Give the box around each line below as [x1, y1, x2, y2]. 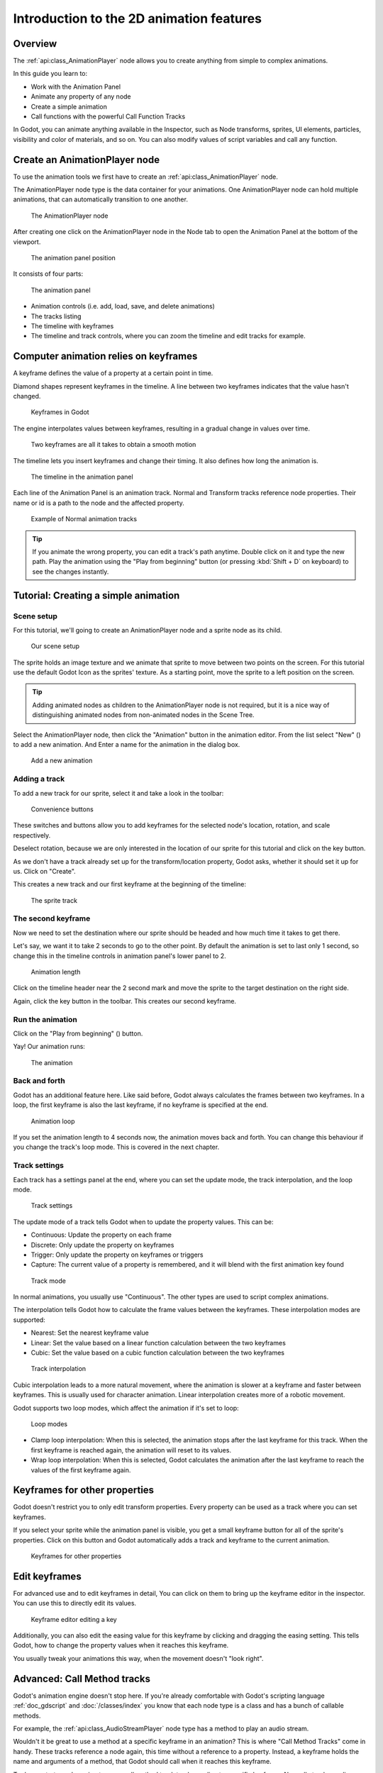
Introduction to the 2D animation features [13, 11, 262, 26]
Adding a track [13, 774, 65, 784]
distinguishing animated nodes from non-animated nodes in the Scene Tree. [32, 711, 255, 719]
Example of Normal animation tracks [30, 515, 138, 523]
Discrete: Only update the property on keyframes [30, 1240, 174, 1249]
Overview [13, 38, 57, 50]
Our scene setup [30, 642, 80, 650]
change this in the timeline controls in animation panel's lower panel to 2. [13, 951, 226, 960]
